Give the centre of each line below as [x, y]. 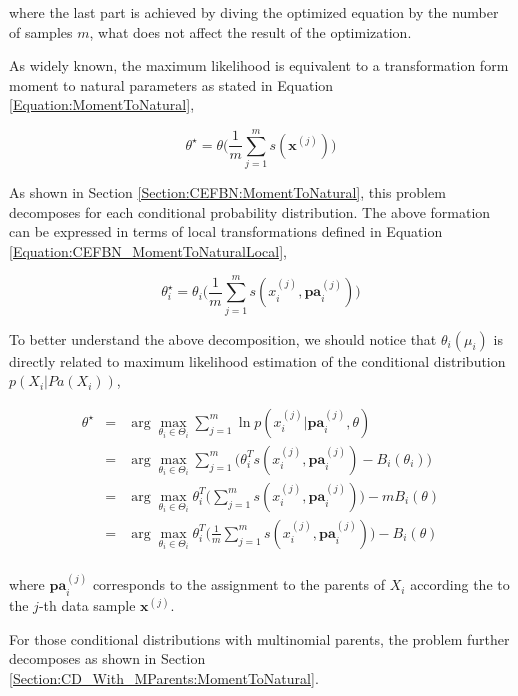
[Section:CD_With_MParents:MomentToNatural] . [164, 677]
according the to [460, 584]
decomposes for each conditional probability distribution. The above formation [250, 211]
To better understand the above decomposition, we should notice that [223, 338]
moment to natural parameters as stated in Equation [171, 84]
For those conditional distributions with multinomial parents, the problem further [259, 638]
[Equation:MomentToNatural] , [102, 104]
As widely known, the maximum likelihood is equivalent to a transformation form [259, 65]
